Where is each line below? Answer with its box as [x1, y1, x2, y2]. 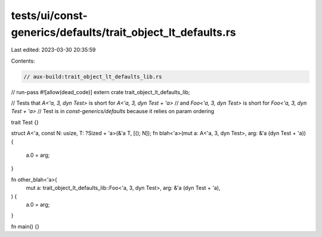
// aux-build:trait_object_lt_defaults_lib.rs [23, 73, 162, 80]
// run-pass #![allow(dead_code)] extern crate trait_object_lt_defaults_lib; [11, 88, 190, 95]
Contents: [11, 57, 35, 64]
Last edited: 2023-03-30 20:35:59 [11, 46, 96, 54]
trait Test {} [11, 118, 39, 126]
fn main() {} [11, 223, 40, 230]
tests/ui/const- [11, 9, 88, 22]
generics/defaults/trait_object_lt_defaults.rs [11, 26, 236, 39]
